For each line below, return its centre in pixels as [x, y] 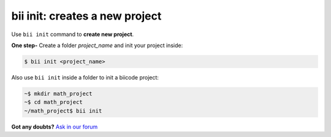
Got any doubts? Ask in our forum [55, 127]
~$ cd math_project [53, 102]
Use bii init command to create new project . [73, 34]
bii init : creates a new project [86, 16]
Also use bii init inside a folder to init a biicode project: [85, 77]
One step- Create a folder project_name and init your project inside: [97, 45]
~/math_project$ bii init [63, 111]
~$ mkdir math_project [58, 94]
